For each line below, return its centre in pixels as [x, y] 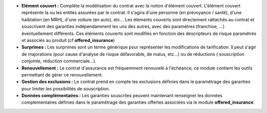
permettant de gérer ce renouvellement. [62, 75]
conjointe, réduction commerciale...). [59, 61]
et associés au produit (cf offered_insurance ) [68, 40]
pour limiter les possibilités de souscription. [66, 88]
